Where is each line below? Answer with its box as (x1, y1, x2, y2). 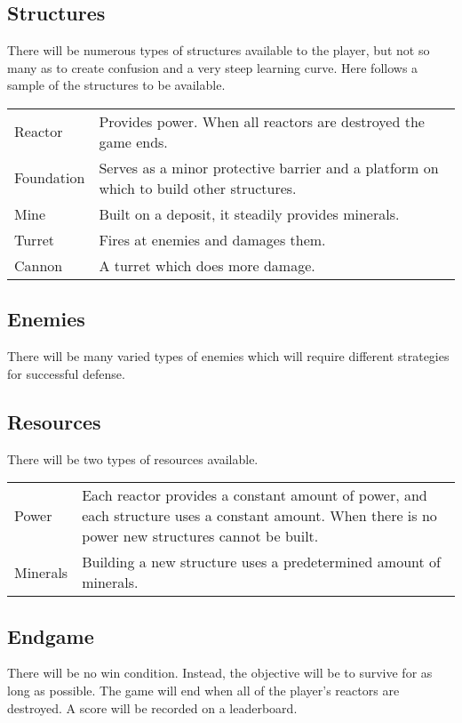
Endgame (7, 622, 94, 649)
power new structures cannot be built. (82, 526, 319, 547)
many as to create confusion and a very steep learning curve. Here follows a (7, 58, 418, 76)
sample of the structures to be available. (7, 76, 226, 94)
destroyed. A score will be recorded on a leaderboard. (7, 698, 298, 717)
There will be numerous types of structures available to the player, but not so (7, 41, 430, 60)
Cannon (14, 254, 63, 276)
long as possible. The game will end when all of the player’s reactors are (7, 680, 400, 699)
